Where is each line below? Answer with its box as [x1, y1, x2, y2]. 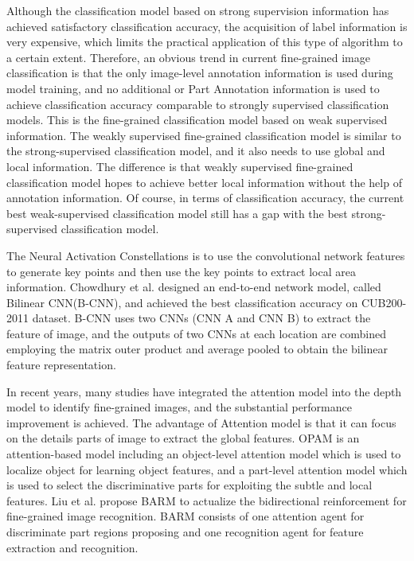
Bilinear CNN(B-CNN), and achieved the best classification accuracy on [6, 294, 358, 310]
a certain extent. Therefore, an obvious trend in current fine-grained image [6, 49, 370, 65]
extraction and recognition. [6, 539, 139, 555]
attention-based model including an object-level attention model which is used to [6, 446, 401, 462]
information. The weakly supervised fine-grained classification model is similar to [6, 127, 401, 143]
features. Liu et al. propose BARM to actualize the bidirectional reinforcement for [6, 492, 407, 508]
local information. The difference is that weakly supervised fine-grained [6, 158, 353, 174]
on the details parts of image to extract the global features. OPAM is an [6, 430, 360, 446]
